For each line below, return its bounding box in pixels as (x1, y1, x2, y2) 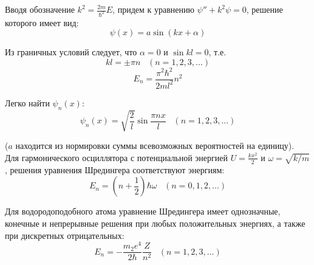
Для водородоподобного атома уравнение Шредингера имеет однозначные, (5, 205, 281, 218)
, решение (246, 3, 283, 15)
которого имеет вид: (5, 16, 79, 29)
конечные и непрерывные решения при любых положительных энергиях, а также (5, 216, 305, 229)
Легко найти (5, 96, 50, 109)
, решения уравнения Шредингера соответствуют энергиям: (5, 163, 225, 176)
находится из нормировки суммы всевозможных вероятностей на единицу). (15, 139, 295, 152)
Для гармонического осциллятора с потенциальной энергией (5, 151, 228, 163)
